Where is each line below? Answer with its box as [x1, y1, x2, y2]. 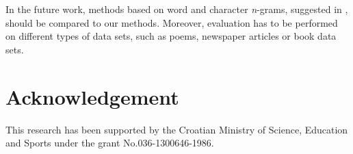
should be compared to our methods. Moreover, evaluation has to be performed [5, 15, 338, 29]
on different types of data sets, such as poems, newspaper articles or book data [5, 29, 337, 43]
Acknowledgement [5, 82, 179, 110]
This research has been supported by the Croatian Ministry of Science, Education [5, 122, 348, 136]
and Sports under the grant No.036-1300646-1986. [5, 136, 214, 150]
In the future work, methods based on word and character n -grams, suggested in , [5, 2, 348, 16]
